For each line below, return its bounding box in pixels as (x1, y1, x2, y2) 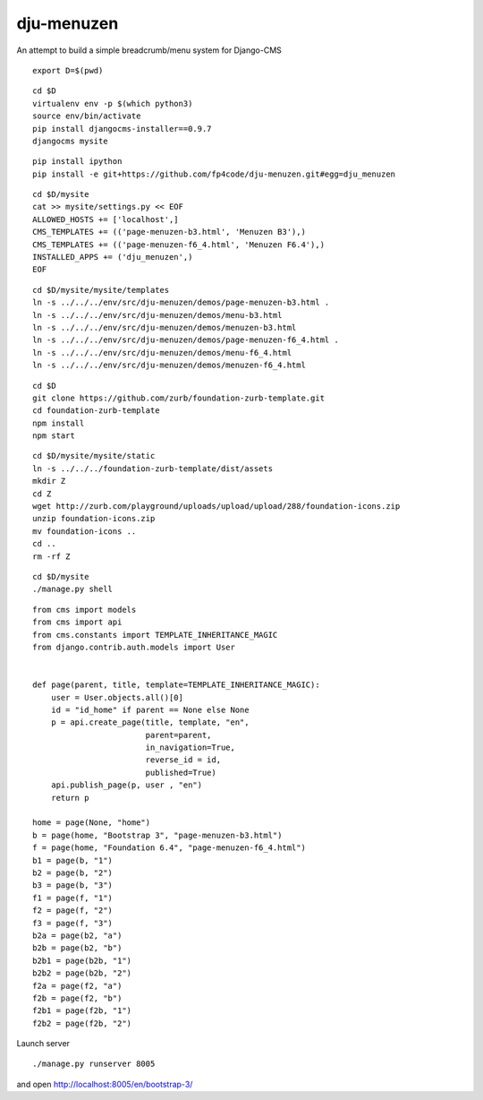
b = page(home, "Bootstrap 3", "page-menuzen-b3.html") (32, 829, 283, 840)
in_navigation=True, (145, 743, 236, 752)
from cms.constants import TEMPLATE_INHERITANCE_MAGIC (32, 630, 278, 640)
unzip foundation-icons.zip (32, 513, 156, 524)
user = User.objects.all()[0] (50, 692, 183, 702)
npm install (32, 417, 85, 428)
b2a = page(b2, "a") (32, 930, 123, 941)
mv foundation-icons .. (32, 526, 137, 537)
